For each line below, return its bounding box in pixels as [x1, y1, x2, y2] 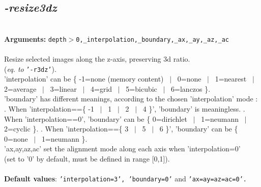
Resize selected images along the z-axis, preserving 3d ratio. [4, 54, 190, 64]
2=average [4, 83, 37, 94]
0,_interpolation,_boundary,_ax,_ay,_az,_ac [76, 36, 229, 43]
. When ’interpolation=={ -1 [4, 103, 95, 114]
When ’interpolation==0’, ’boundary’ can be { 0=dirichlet [4, 113, 187, 124]
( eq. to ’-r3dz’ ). [4, 63, 56, 74]
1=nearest [215, 73, 247, 84]
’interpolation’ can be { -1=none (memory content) [4, 73, 164, 84]
